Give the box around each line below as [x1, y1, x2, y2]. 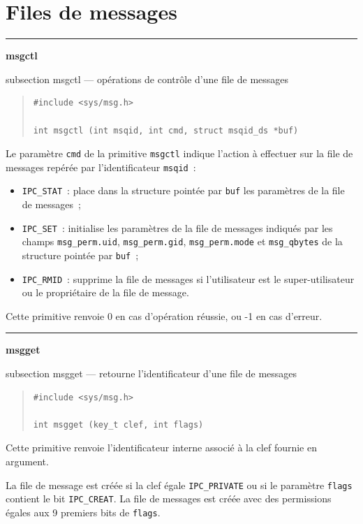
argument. [6, 454, 49, 469]
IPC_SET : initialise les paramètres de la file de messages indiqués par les [22, 220, 333, 235]
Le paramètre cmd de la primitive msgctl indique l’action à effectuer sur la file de [6, 146, 353, 161]
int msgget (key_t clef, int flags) [33, 419, 204, 430]
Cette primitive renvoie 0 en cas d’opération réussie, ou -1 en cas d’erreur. [6, 308, 323, 323]
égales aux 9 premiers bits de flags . [6, 504, 161, 519]
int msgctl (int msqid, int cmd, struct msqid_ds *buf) [33, 125, 299, 136]
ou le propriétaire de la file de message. [22, 285, 189, 300]
